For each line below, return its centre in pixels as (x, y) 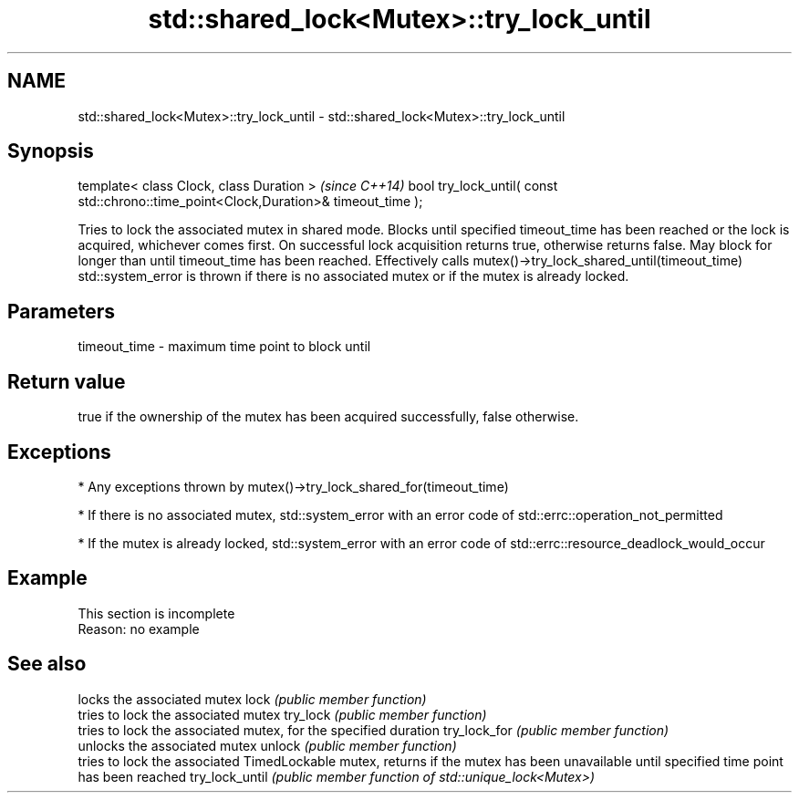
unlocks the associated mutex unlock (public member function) (267, 745)
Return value (67, 381)
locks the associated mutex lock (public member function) (252, 699)
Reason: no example (139, 629)
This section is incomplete (156, 613)
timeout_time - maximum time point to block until (224, 347)
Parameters (61, 311)
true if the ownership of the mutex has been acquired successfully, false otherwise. (328, 417)
